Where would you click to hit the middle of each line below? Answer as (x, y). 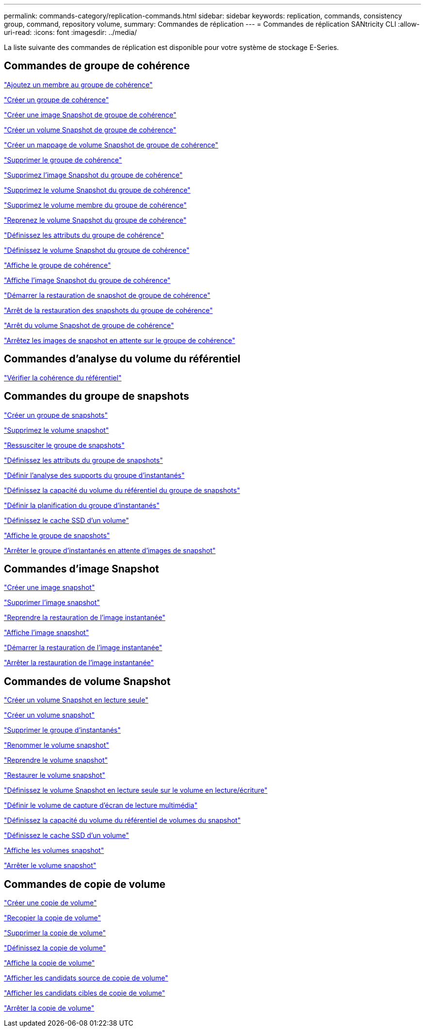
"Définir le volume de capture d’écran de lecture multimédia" (101, 805)
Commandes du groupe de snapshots (97, 396)
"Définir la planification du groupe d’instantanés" (82, 505)
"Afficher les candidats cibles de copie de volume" (85, 993)
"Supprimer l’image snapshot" (52, 603)
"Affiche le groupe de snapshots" (57, 535)
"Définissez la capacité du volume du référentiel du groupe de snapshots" (122, 490)
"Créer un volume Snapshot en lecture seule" (76, 700)
